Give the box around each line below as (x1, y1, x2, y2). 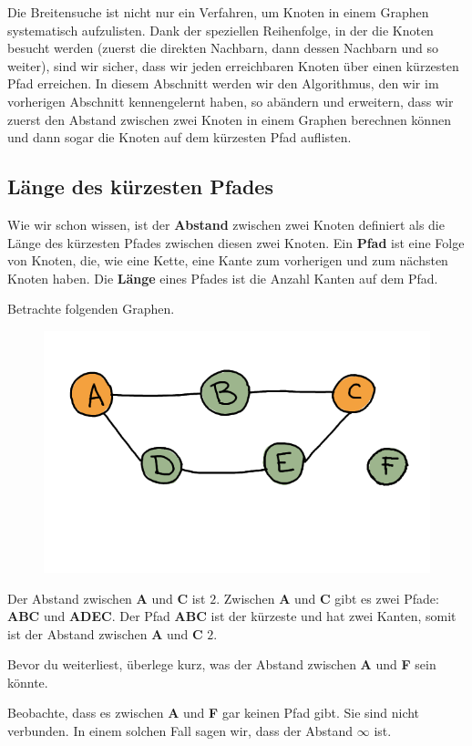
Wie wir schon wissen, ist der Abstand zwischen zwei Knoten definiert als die (7, 214, 445, 233)
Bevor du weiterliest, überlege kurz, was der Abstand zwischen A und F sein (7, 655, 436, 674)
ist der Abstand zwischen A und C (7, 624, 203, 643)
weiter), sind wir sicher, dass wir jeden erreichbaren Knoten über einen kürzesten (7, 56, 459, 75)
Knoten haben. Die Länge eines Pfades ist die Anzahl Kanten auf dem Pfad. (7, 268, 438, 287)
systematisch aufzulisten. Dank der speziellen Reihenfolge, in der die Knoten (7, 20, 434, 39)
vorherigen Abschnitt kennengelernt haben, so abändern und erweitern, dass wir (7, 91, 454, 110)
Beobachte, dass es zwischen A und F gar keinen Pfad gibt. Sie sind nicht (7, 703, 420, 722)
